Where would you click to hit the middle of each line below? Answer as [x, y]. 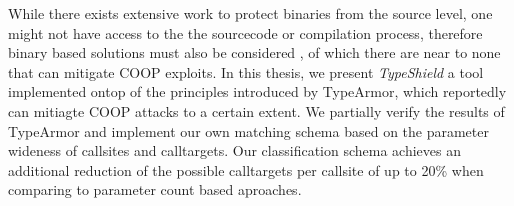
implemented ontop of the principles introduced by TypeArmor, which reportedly [257, 91]
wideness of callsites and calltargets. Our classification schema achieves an [234, 150]
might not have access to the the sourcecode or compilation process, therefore [245, 32]
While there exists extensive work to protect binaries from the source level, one [250, 13]
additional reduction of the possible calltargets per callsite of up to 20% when [246, 169]
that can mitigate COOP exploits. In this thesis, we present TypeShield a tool [246, 71]
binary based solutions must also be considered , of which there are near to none [254, 52]
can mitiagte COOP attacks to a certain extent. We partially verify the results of [256, 110]
